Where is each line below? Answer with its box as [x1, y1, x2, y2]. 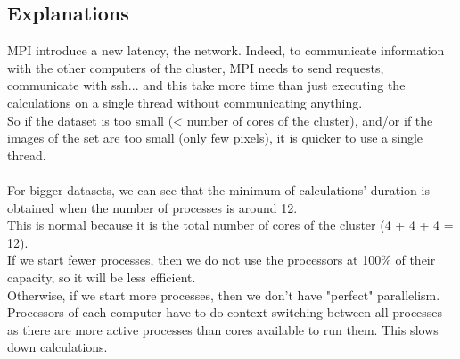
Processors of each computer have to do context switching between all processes [7, 303, 443, 322]
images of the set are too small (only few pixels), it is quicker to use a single [7, 128, 423, 147]
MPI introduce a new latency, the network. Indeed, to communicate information [7, 41, 445, 60]
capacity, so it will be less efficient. [7, 267, 196, 286]
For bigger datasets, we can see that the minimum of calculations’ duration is [7, 180, 430, 199]
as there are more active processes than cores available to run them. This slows [7, 320, 439, 339]
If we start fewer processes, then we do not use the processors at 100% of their [7, 250, 436, 269]
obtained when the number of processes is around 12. [7, 198, 298, 216]
